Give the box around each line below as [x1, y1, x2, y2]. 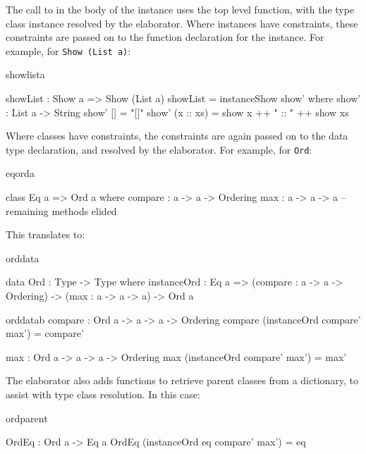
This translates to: [6, 227, 85, 242]
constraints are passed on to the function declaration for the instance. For [6, 30, 324, 44]
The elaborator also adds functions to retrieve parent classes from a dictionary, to [6, 373, 359, 388]
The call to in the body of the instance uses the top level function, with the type [6, 2, 355, 16]
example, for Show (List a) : [6, 43, 131, 58]
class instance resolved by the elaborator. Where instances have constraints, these [6, 16, 358, 30]
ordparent [6, 410, 48, 425]
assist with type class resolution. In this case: [6, 387, 200, 401]
